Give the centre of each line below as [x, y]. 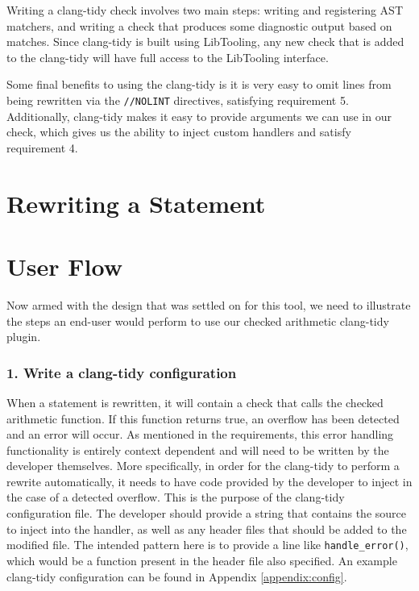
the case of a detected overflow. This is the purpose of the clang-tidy [176, 497]
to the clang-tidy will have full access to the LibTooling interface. [168, 57]
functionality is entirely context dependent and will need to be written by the [198, 449]
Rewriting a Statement [136, 203]
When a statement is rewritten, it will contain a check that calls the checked [195, 402]
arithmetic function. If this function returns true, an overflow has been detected [203, 418]
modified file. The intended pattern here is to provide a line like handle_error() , [207, 545]
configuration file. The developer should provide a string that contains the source [206, 513]
